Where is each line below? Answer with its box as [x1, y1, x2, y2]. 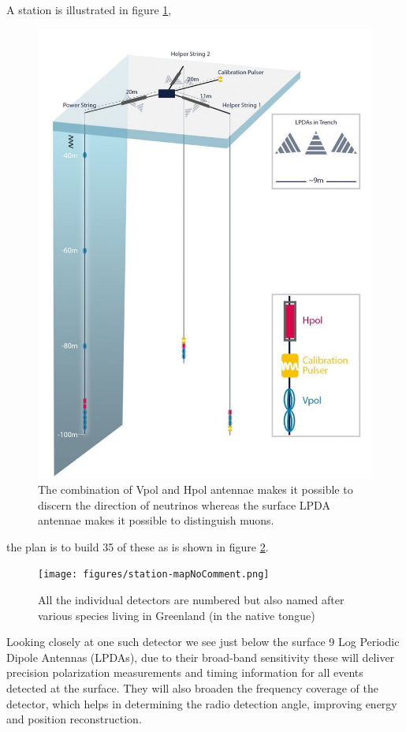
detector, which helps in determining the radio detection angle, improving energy [6, 695, 397, 711]
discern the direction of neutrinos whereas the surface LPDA [38, 496, 330, 513]
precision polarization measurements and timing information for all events [6, 664, 363, 681]
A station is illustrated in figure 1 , [6, 2, 172, 17]
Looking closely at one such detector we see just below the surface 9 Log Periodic [6, 633, 400, 650]
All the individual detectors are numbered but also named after [38, 592, 345, 607]
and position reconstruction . [6, 711, 142, 727]
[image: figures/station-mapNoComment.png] [38, 569, 270, 581]
